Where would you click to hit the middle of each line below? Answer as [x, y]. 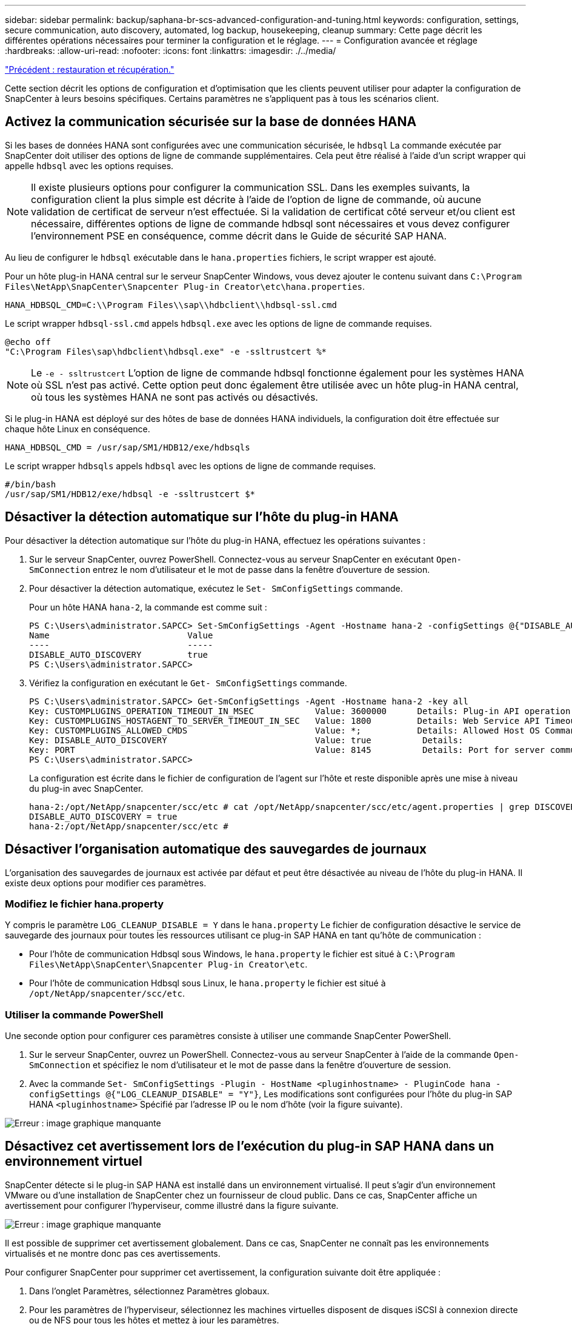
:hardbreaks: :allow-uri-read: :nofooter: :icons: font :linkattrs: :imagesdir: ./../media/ [171, 51]
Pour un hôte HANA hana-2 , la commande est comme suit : [148, 607]
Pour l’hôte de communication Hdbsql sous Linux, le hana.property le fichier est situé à [208, 983]
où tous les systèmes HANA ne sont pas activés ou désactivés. [175, 397]
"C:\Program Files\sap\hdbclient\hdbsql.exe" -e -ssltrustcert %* [166, 351]
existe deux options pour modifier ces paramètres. [106, 883]
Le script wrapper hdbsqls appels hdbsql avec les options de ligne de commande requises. [191, 466]
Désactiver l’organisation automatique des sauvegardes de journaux [216, 849]
